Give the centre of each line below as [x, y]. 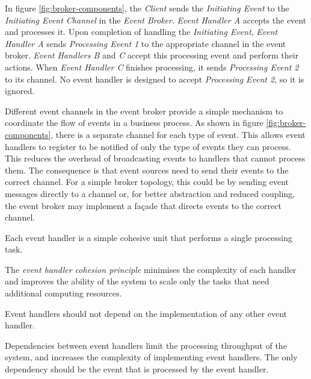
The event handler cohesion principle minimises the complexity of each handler [151, 269]
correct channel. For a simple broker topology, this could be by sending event [147, 182]
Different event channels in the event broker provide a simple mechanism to [144, 111]
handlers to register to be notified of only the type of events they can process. [148, 146]
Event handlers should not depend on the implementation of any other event [146, 313]
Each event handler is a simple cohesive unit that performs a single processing [149, 237]
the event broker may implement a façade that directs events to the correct [143, 205]
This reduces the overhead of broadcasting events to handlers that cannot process [155, 158]
